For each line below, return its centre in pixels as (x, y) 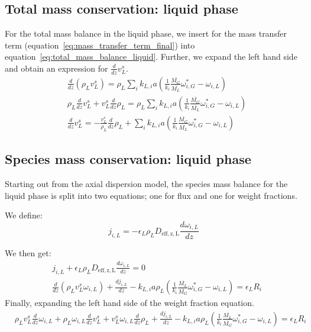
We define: (24, 215)
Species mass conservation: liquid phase (128, 159)
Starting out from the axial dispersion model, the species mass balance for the (146, 184)
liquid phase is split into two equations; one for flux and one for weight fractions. (151, 195)
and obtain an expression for (56, 68)
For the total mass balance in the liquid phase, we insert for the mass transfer (146, 33)
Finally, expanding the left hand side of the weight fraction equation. (129, 303)
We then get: (28, 253)
